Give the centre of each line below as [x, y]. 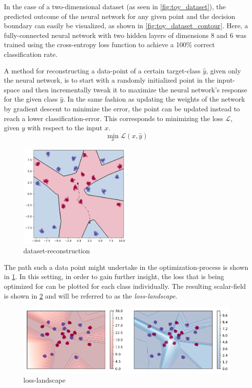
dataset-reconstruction [57, 251]
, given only [223, 70]
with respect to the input [65, 128]
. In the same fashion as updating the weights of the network [154, 99]
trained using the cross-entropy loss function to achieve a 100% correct [109, 44]
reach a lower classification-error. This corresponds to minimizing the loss [114, 118]
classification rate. [31, 54]
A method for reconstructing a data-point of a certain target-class [102, 70]
